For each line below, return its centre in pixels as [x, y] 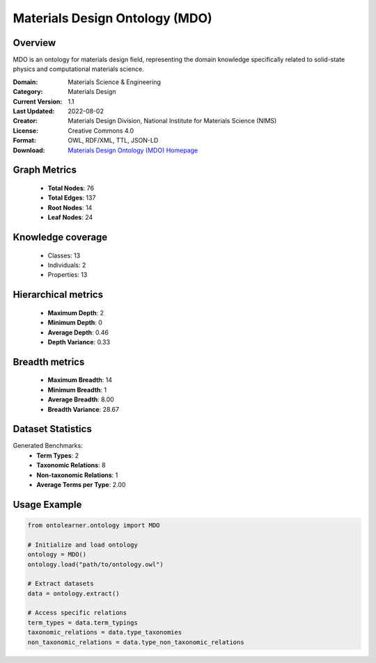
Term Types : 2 [58, 455]
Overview [34, 43]
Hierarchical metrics [58, 295]
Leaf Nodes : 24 [70, 217]
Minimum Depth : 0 [75, 323]
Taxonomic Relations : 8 [71, 465]
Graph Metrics [45, 170]
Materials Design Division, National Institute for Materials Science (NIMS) [172, 121]
